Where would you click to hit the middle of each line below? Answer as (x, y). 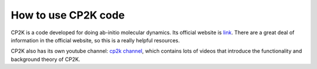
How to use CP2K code (68, 15)
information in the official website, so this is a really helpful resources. (95, 40)
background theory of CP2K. (45, 59)
